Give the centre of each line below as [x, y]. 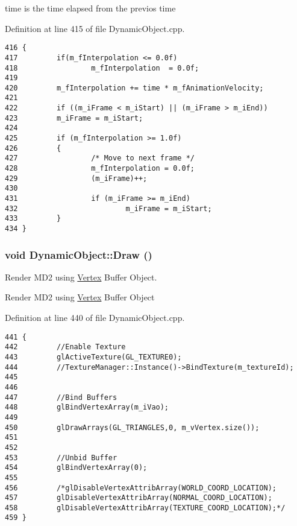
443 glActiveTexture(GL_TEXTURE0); [93, 357]
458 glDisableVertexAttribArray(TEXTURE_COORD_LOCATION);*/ [145, 508]
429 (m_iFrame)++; [76, 178]
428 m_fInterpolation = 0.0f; [100, 169]
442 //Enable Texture [65, 347]
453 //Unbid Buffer [61, 458]
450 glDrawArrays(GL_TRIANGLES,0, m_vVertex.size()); [132, 427]
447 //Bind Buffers [61, 397]
